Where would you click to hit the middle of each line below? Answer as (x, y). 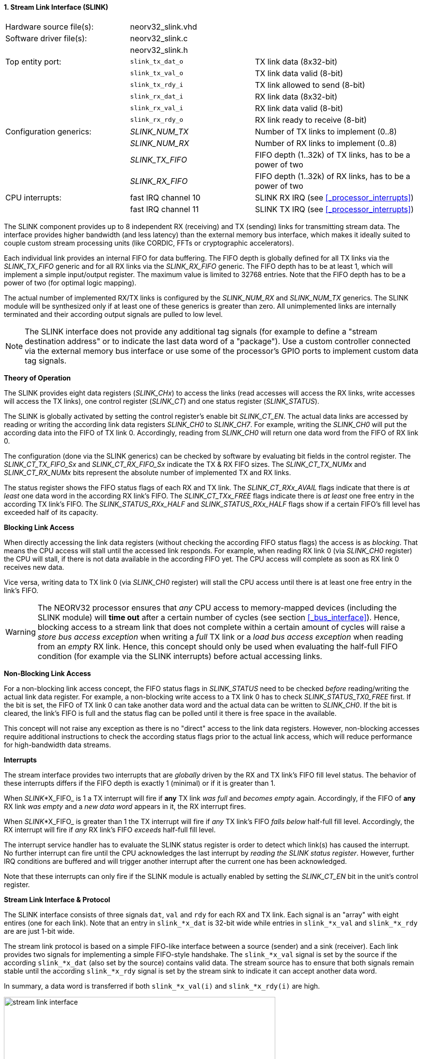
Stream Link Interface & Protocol (57, 899)
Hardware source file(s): (50, 26)
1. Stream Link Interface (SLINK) (56, 7)
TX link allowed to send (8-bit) (310, 85)
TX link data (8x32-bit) (296, 61)
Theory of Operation (37, 378)
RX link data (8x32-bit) (296, 96)
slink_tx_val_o (157, 73)
